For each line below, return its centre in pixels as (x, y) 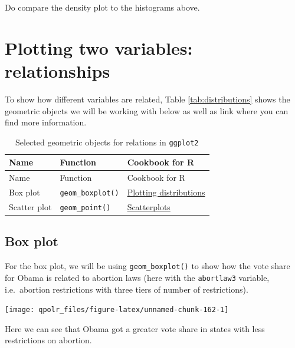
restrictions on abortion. (48, 340)
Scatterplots (149, 206)
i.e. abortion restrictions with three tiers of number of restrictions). (127, 289)
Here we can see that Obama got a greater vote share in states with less (135, 328)
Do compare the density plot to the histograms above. (102, 7)
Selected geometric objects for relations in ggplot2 (107, 142)
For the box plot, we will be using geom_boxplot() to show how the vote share (147, 266)
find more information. (46, 122)
